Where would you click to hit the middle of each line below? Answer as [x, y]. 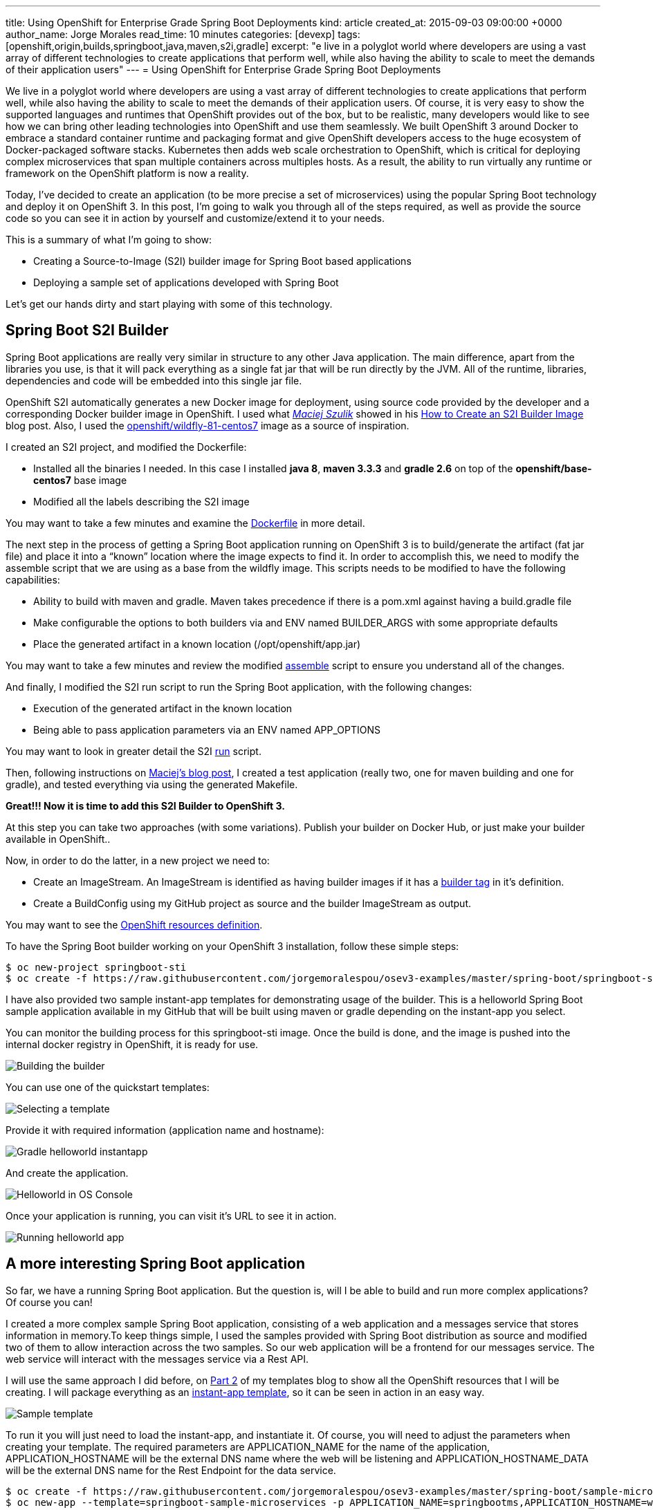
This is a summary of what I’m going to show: [109, 240]
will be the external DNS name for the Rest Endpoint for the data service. [171, 1470]
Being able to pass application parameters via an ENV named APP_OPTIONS [207, 729]
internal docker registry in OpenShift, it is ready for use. [132, 1044]
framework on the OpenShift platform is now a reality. [127, 173]
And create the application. [67, 1173]
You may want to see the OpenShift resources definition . [134, 924]
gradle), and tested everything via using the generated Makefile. [152, 784]
